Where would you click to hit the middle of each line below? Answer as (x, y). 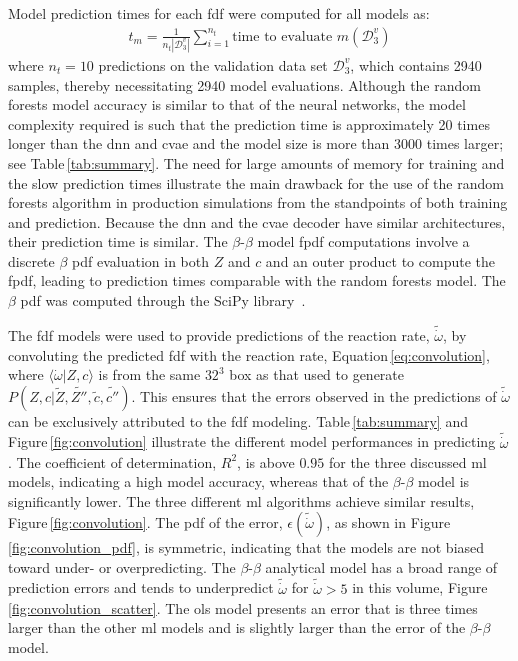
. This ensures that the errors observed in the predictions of (314, 395)
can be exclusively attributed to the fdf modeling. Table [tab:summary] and (238, 420)
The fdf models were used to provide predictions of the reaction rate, (219, 335)
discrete (31, 260)
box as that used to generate (317, 374)
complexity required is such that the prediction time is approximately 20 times (249, 123)
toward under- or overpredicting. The (122, 566)
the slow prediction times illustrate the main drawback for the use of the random (256, 182)
